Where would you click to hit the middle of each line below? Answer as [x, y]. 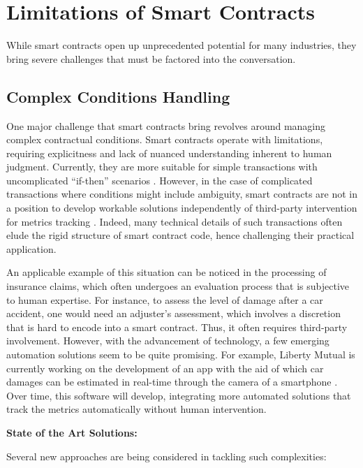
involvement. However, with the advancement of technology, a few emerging [168, 341]
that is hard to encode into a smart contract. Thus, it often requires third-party [177, 327]
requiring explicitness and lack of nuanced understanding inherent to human [169, 153]
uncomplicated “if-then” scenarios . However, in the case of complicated [160, 180]
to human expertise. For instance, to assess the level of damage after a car [165, 299]
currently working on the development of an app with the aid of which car [165, 368]
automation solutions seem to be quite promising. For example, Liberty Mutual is [181, 354]
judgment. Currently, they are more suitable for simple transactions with [162, 167]
